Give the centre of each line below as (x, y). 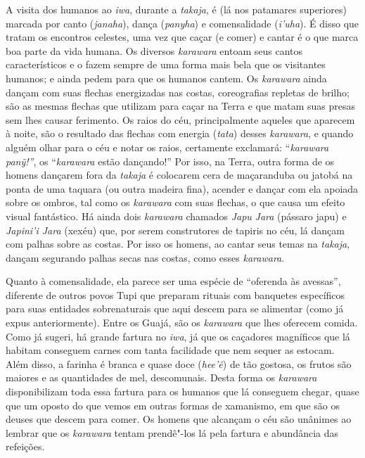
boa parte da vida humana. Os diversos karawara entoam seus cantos (154, 50)
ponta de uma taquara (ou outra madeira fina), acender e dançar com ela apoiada (182, 188)
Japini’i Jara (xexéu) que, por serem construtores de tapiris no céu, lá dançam (175, 230)
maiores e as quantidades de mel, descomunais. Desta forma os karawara (161, 377)
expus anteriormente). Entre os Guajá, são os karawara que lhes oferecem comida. (182, 323)
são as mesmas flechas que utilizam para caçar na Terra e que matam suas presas (180, 106)
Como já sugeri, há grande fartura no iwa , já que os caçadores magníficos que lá (178, 336)
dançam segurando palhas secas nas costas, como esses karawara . (145, 257)
